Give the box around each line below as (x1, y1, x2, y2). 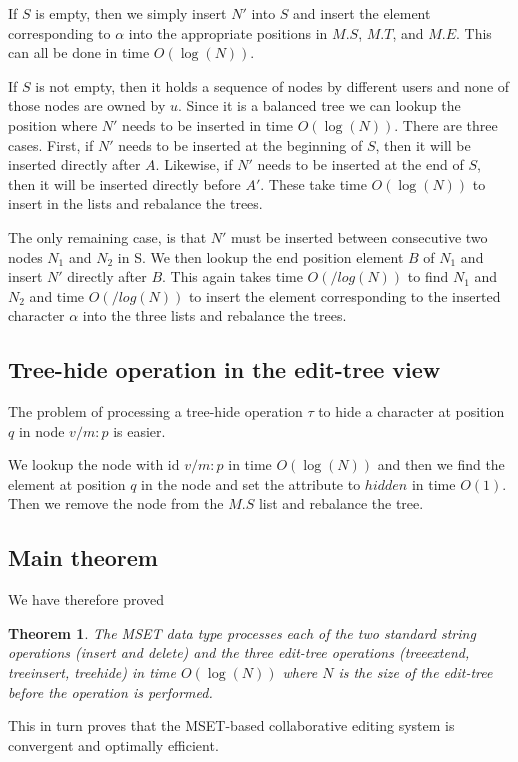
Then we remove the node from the (8, 493, 224, 514)
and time (29, 285, 85, 306)
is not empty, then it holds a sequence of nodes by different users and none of (35, 75, 510, 96)
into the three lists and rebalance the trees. (82, 305, 347, 326)
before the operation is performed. (8, 681, 213, 702)
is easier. (113, 420, 166, 441)
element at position (8, 473, 126, 494)
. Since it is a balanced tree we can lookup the (177, 95, 461, 116)
